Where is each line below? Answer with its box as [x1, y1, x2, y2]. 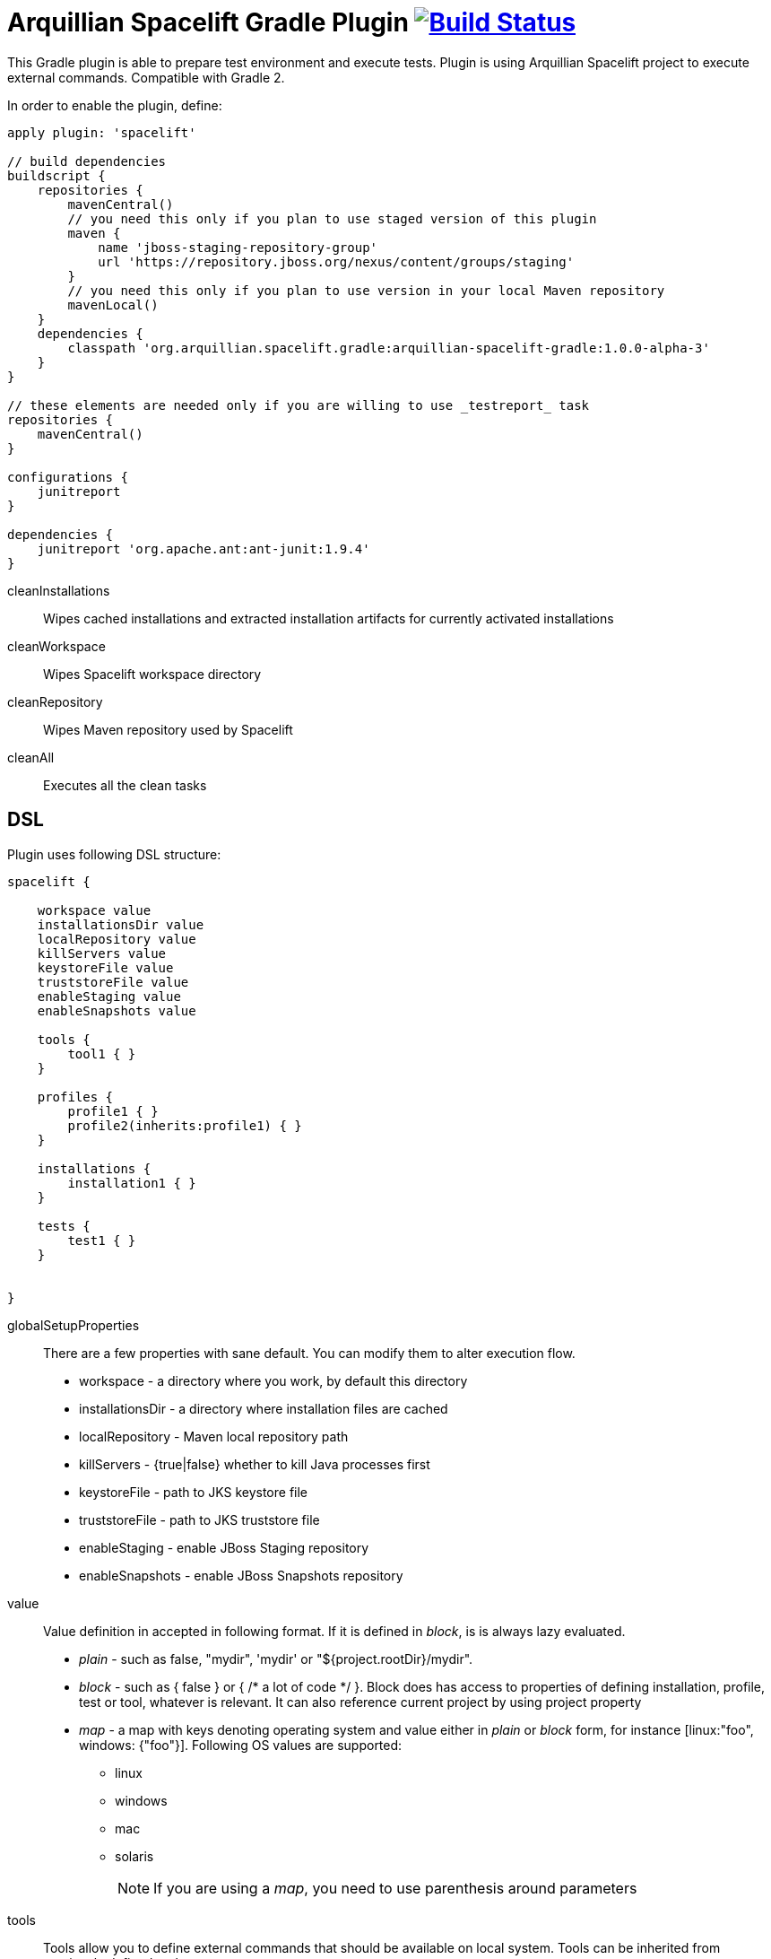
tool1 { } [67, 1046, 136, 1061]
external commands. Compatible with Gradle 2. [7, 69, 285, 85]
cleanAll [7, 749, 55, 765]
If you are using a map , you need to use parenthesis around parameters [153, 1878, 637, 1897]
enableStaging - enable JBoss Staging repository [79, 1539, 369, 1555]
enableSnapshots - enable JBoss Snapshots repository [79, 1567, 403, 1583]
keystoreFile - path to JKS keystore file [79, 1484, 308, 1500]
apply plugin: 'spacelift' [7, 125, 196, 140]
